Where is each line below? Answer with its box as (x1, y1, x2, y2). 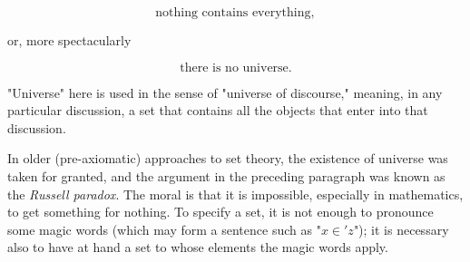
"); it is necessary (353, 219, 449, 238)
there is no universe (180, 61, 289, 74)
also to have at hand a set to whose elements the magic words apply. (7, 238, 388, 257)
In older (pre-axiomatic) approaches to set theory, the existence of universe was (7, 149, 448, 168)
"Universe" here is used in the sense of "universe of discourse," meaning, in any (7, 82, 443, 102)
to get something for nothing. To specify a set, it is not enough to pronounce (7, 202, 434, 221)
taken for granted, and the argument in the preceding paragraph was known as (7, 166, 446, 185)
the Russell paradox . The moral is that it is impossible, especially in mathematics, (7, 184, 464, 203)
